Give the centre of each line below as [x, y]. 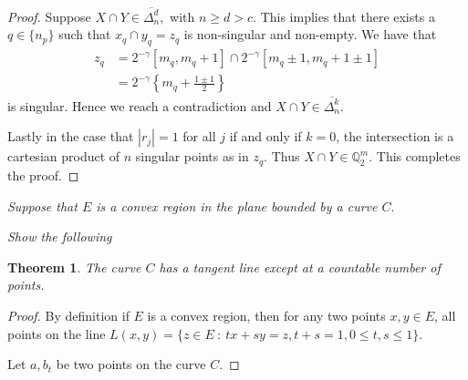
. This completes [415, 156]
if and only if [265, 136]
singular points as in [192, 156]
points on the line [57, 333]
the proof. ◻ [43, 175]
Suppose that [42, 205]
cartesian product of [64, 156]
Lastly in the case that [71, 136]
